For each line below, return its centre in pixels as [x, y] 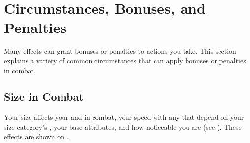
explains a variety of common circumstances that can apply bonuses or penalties [125, 60]
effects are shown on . [36, 136]
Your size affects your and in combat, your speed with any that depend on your [124, 117]
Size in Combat [44, 97]
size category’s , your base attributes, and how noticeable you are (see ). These [123, 127]
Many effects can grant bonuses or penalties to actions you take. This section [120, 51]
